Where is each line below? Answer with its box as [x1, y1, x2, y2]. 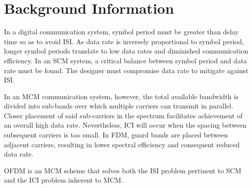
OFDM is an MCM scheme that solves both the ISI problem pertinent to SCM [4, 165, 242, 175]
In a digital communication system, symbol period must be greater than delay [4, 27, 239, 37]
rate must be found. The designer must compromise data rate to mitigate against [4, 65, 249, 75]
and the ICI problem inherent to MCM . [4, 175, 123, 185]
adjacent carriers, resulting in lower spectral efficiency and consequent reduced [4, 139, 240, 149]
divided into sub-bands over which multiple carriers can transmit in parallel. [4, 101, 233, 111]
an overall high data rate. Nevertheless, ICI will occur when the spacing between [4, 120, 247, 130]
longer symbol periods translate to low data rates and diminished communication [4, 46, 249, 56]
